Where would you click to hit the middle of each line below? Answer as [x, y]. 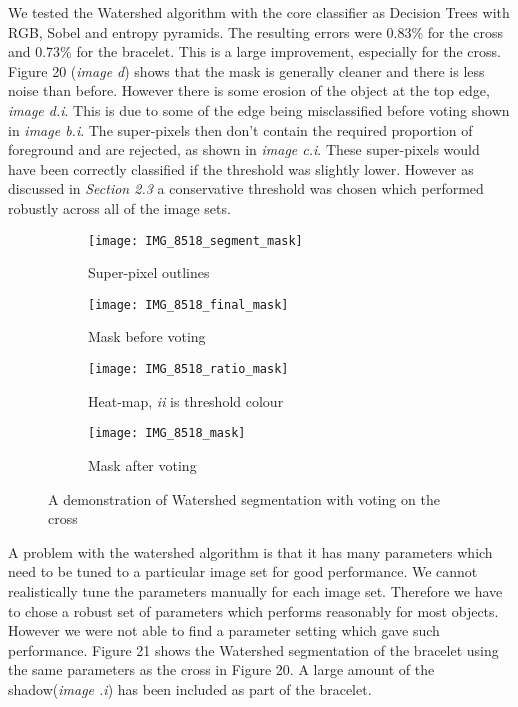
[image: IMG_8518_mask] [167, 433]
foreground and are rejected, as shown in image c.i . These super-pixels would [244, 149]
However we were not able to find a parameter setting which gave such [224, 630]
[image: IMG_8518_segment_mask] [195, 240]
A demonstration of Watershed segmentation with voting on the [244, 498]
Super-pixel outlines [149, 272]
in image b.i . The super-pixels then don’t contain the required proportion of [240, 129]
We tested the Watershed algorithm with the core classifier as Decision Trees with [259, 12]
